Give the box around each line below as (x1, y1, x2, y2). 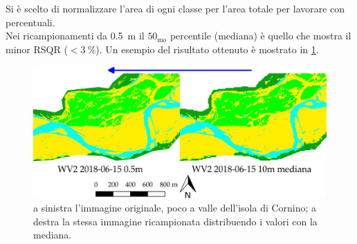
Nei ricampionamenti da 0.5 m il (6, 28, 145, 43)
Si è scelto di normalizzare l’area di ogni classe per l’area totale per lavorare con (6, 1, 345, 15)
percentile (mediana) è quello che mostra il (170, 28, 351, 43)
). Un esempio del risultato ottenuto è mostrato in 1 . (95, 41, 319, 56)
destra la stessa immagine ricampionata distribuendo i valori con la (33, 214, 318, 228)
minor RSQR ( (6, 41, 68, 56)
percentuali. (6, 15, 55, 29)
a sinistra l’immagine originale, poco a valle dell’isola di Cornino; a (33, 200, 317, 215)
